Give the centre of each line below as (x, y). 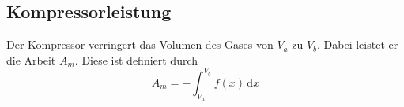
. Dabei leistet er (358, 44)
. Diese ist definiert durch (136, 59)
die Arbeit (31, 59)
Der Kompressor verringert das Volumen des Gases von (140, 44)
